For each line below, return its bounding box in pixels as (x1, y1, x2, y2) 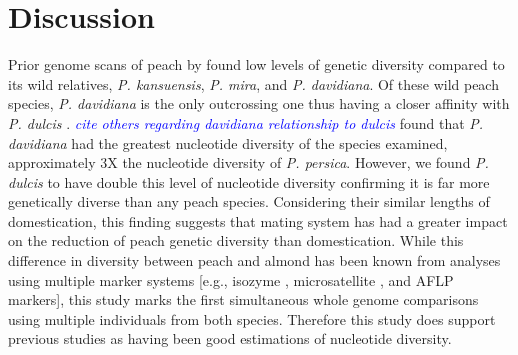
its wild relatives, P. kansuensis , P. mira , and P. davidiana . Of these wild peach (8, 73, 499, 94)
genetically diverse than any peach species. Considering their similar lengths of (8, 191, 490, 212)
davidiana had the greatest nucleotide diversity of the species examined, (8, 132, 448, 153)
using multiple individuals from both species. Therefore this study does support (8, 308, 496, 329)
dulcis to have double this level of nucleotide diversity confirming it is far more (8, 171, 490, 192)
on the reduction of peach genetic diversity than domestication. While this (8, 230, 464, 251)
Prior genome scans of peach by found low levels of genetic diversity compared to (8, 54, 505, 75)
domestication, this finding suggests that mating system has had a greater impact (8, 210, 508, 231)
